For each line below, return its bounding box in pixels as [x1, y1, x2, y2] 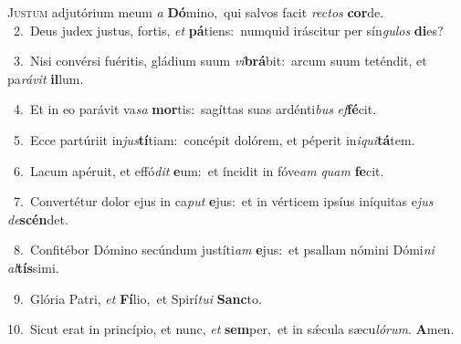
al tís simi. [7, 257, 59, 276]
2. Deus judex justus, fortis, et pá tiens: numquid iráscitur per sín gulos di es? [13, 20, 444, 39]
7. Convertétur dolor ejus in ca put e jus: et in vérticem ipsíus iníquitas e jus [13, 192, 434, 211]
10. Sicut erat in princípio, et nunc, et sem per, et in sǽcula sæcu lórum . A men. [7, 319, 455, 339]
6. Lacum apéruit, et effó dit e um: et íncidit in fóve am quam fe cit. [13, 161, 384, 180]
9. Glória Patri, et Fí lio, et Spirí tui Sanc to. [13, 288, 262, 308]
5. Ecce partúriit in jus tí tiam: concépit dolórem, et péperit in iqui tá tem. [13, 130, 415, 149]
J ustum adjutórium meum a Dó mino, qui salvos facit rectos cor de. [7, 3, 384, 21]
